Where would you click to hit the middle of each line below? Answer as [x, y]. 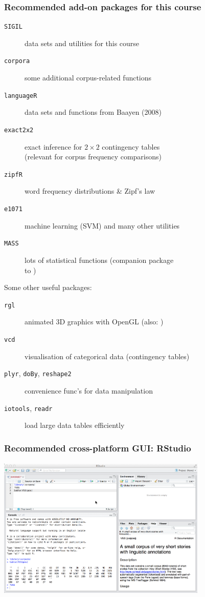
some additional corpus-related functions [88, 78]
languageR [21, 96]
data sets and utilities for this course [82, 43]
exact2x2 [19, 130]
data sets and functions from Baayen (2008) [93, 112]
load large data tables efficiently [75, 425]
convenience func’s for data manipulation [89, 390]
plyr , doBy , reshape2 [38, 373]
